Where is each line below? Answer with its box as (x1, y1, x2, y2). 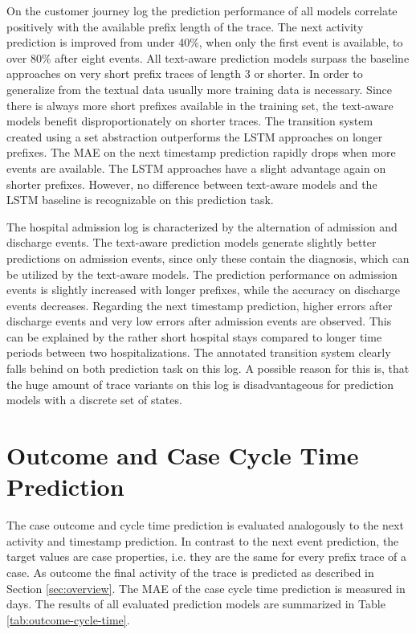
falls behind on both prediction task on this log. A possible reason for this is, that (6, 360, 410, 377)
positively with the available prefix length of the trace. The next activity (6, 18, 364, 35)
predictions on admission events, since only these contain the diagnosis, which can (6, 249, 410, 266)
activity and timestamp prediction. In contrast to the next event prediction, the (6, 532, 399, 549)
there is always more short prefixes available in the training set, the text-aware (6, 96, 394, 113)
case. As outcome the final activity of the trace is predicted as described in (6, 563, 374, 580)
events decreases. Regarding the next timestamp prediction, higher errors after (6, 297, 393, 313)
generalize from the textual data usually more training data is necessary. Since (6, 80, 393, 97)
